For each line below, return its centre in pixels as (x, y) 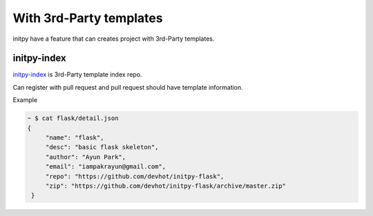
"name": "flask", (75, 138)
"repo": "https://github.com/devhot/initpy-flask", (135, 176)
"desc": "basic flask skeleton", (102, 147)
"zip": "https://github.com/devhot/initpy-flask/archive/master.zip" (166, 186)
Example (25, 100)
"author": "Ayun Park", (86, 157)
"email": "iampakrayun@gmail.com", (105, 167)
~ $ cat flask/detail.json (73, 118)
